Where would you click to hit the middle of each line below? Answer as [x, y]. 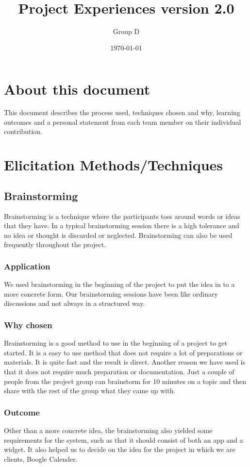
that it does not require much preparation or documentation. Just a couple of [119, 371]
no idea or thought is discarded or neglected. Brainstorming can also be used [118, 235]
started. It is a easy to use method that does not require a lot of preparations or [123, 352]
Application [27, 266]
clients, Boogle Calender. [41, 459]
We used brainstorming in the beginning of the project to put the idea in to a [119, 284]
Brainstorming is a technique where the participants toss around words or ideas [122, 216]
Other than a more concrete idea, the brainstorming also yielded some [108, 430]
